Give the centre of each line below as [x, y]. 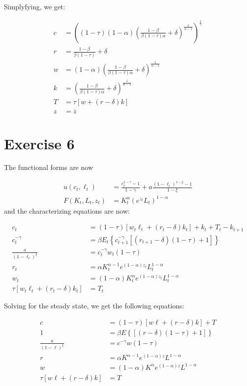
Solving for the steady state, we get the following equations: [94, 306]
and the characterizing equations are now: [67, 210]
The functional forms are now [48, 167]
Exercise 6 [39, 143]
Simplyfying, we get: [35, 6]
